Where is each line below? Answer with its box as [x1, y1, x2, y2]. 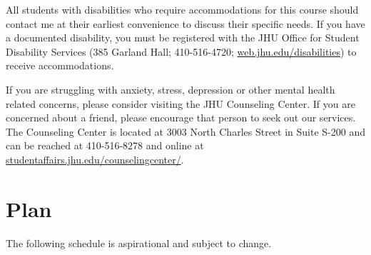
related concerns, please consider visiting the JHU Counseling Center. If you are [6, 96, 355, 111]
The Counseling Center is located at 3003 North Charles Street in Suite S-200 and [6, 124, 365, 139]
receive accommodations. [6, 58, 114, 73]
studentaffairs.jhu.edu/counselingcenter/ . [6, 151, 184, 166]
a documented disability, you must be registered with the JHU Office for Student [6, 30, 360, 45]
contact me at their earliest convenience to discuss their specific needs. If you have [6, 16, 365, 31]
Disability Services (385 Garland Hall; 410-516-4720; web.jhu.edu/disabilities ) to [6, 44, 357, 59]
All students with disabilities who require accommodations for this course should [6, 2, 359, 16]
